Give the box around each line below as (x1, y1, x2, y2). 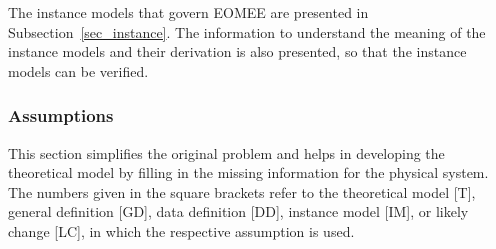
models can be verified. (8, 60, 149, 81)
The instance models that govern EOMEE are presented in (8, 2, 369, 22)
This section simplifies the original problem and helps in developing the (8, 142, 445, 163)
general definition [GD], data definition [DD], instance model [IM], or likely (8, 201, 469, 222)
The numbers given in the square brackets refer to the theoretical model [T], (8, 181, 476, 202)
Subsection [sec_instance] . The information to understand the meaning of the (8, 21, 486, 42)
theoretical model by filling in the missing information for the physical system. (8, 162, 489, 183)
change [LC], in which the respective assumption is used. (8, 220, 355, 241)
